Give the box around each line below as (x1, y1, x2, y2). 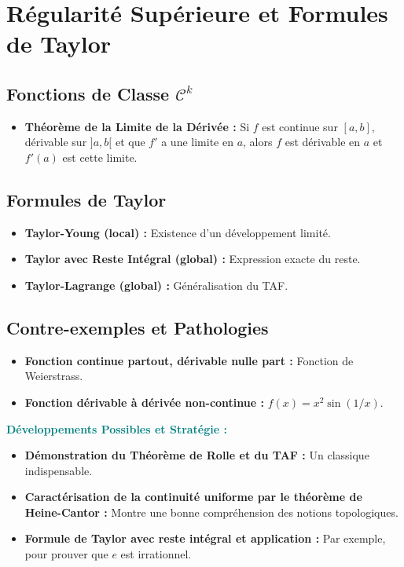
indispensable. (24, 462, 93, 478)
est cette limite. (62, 148, 138, 165)
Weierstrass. (24, 368, 83, 384)
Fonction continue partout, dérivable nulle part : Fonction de (24, 352, 354, 368)
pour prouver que (24, 546, 108, 562)
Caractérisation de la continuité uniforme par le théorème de (24, 488, 362, 505)
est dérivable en (285, 134, 361, 150)
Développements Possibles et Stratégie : (6, 420, 227, 437)
